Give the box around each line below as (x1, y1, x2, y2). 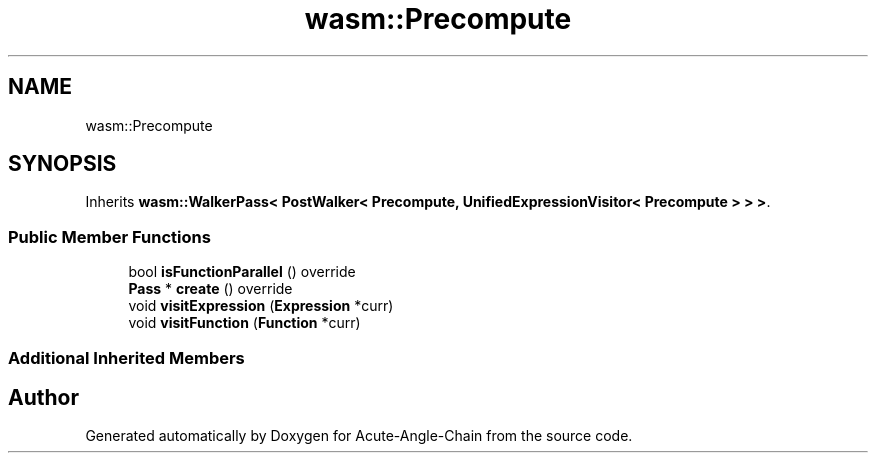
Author (8, 384, 79, 410)
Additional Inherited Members (8, 347, 245, 368)
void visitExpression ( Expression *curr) (128, 297, 394, 315)
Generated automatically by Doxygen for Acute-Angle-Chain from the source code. (85, 427, 633, 445)
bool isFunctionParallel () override (128, 263, 356, 281)
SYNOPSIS (8, 151, 117, 177)
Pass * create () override (128, 280, 293, 298)
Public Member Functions (8, 226, 211, 247)
